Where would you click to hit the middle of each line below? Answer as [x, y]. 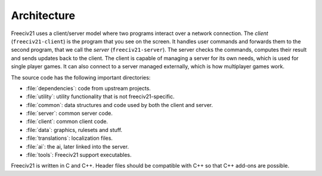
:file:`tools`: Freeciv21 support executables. [79, 155]
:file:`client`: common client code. [67, 121]
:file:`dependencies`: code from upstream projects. [89, 88]
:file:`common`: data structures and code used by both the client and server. [120, 105]
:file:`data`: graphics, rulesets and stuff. [74, 130]
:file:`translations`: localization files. [69, 138]
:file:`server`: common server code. [69, 114]
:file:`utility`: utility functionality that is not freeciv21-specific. [100, 97]
